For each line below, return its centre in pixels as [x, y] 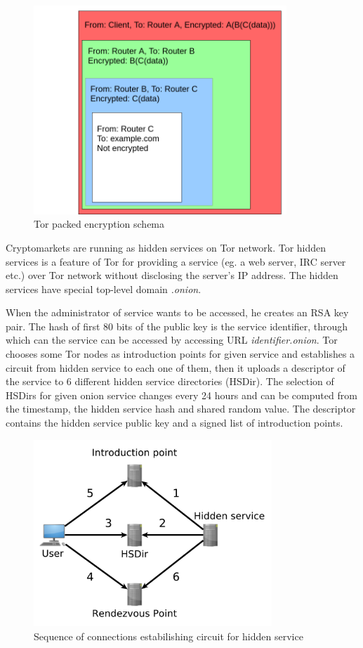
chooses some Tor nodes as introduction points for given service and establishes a [180, 354]
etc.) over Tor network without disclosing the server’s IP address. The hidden [172, 275]
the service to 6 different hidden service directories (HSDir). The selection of [170, 381]
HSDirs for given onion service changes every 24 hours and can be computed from [181, 395]
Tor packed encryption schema [99, 224]
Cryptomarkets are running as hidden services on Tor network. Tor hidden [166, 247]
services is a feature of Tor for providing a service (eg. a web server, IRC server [176, 261]
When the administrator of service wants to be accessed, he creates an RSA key [177, 312]
